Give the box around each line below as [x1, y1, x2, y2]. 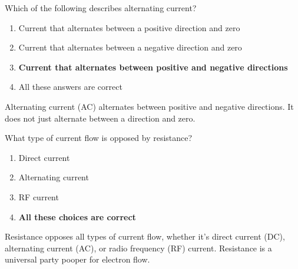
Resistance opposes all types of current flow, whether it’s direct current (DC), [5, 230, 285, 243]
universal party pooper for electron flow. [5, 253, 150, 265]
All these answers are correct [18, 80, 122, 93]
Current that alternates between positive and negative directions [18, 60, 288, 73]
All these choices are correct [18, 210, 136, 223]
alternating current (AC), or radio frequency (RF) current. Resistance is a [5, 241, 272, 254]
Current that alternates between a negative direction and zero [18, 41, 242, 53]
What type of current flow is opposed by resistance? [5, 132, 193, 144]
